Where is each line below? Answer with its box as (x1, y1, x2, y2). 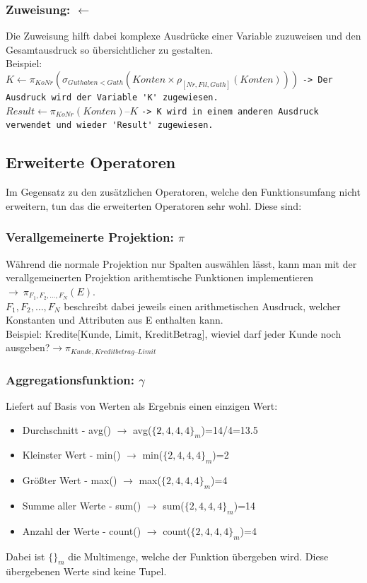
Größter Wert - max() (22, 473, 117, 488)
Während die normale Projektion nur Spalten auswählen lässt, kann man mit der (6, 256, 357, 271)
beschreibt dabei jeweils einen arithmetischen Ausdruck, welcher (64, 298, 341, 313)
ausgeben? (6, 340, 50, 355)
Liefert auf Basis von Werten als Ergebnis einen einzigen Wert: (6, 399, 278, 413)
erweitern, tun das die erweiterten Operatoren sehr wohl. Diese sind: (6, 198, 302, 213)
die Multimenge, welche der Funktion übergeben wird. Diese (68, 548, 329, 563)
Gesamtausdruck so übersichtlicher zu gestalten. (6, 42, 214, 57)
